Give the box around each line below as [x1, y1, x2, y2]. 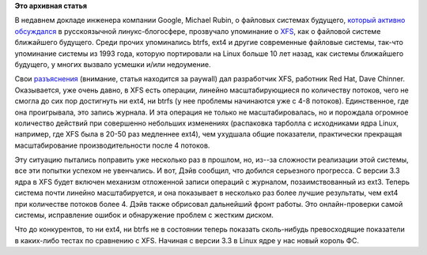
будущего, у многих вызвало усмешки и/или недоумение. [14, 59, 211, 69]
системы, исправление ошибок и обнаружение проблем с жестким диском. [14, 210, 274, 220]
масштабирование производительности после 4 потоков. [14, 141, 210, 150]
